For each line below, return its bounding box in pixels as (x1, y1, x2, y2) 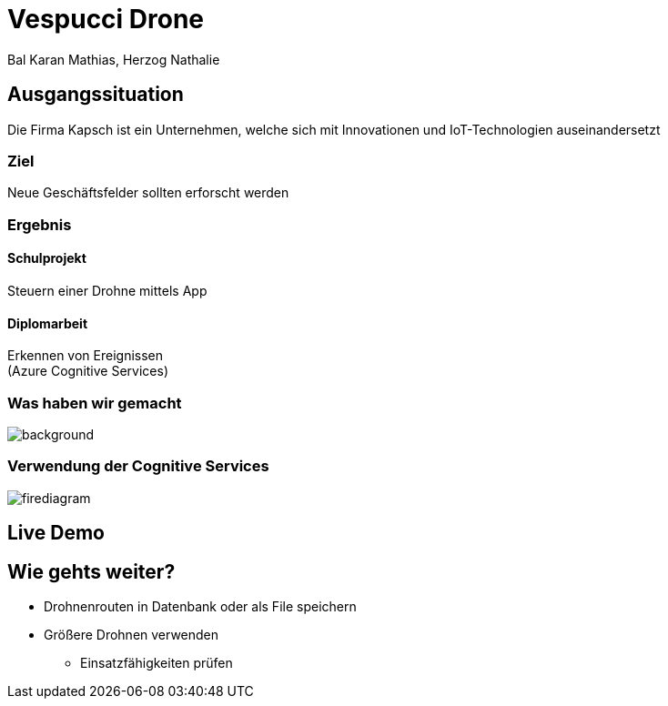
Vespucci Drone (7, 4, 205, 35)
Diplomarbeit (7, 315, 88, 331)
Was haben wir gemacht (7, 393, 182, 412)
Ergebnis (7, 215, 72, 234)
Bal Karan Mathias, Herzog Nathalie (7, 51, 220, 67)
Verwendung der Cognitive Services (7, 457, 269, 476)
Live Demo (7, 521, 105, 545)
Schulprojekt (7, 250, 86, 267)
